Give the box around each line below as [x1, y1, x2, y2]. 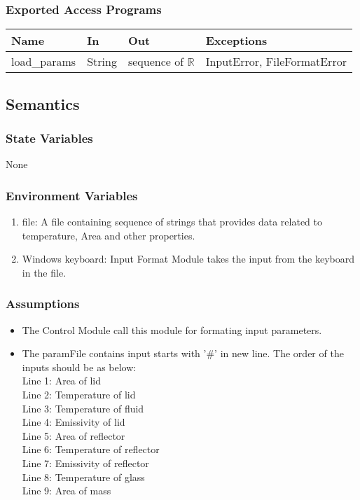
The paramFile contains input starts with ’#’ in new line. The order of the [22, 346, 344, 361]
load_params [11, 53, 76, 70]
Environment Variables [6, 186, 138, 204]
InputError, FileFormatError [205, 53, 347, 70]
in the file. [22, 265, 67, 279]
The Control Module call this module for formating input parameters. [22, 322, 322, 337]
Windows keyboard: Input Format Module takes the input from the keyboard [22, 251, 355, 266]
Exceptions [205, 32, 268, 49]
